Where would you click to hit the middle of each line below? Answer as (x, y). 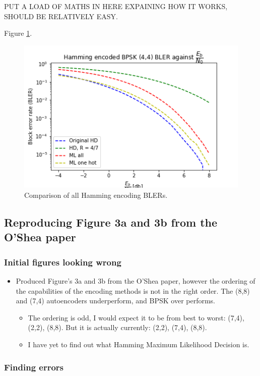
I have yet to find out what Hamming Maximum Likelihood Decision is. (139, 344)
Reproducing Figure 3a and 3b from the (111, 222)
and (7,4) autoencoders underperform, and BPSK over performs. (116, 301)
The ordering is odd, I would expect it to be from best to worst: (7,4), (136, 317)
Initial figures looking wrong (63, 262)
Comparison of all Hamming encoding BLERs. (96, 195)
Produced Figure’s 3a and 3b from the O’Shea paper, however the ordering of (136, 281)
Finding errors (34, 367)
